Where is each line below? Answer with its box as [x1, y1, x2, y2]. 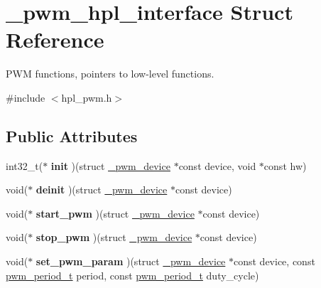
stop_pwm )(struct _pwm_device [36, 230, 192, 245]
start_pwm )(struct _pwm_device [36, 206, 195, 220]
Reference [6, 25, 104, 54]
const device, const [234, 254, 315, 269]
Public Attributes [6, 124, 138, 146]
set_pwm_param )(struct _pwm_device [36, 254, 226, 269]
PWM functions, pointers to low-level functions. [6, 66, 214, 81]
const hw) [263, 158, 307, 173]
